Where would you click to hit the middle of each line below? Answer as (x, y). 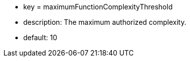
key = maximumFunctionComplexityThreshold (98, 7)
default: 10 (40, 37)
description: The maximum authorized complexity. (105, 22)
